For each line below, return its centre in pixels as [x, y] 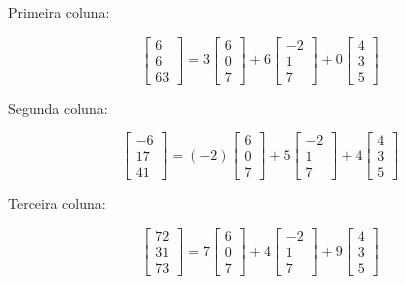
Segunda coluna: [58, 107]
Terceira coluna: [57, 203]
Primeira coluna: [59, 12]
